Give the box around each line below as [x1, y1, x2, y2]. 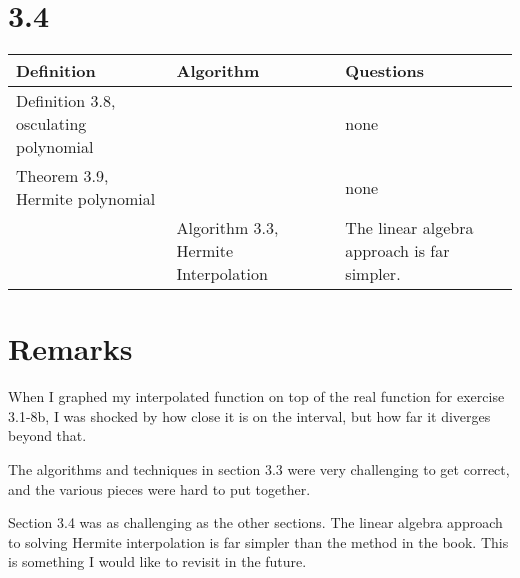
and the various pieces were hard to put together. [8, 478, 311, 499]
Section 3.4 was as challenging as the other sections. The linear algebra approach [8, 512, 503, 533]
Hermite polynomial [16, 187, 156, 211]
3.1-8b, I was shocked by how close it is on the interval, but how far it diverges [8, 405, 491, 426]
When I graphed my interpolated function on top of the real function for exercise [8, 386, 505, 407]
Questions [345, 59, 425, 83]
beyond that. [8, 425, 87, 446]
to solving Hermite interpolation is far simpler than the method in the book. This [8, 531, 509, 552]
